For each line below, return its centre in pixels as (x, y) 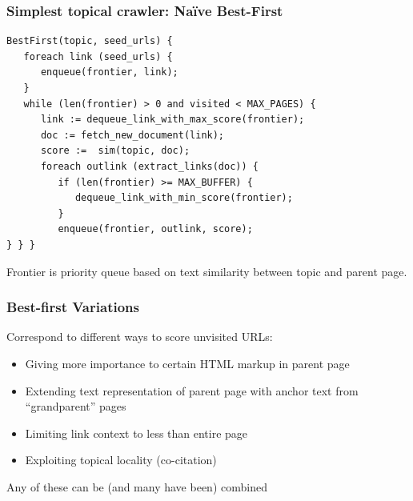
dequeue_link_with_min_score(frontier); (184, 198)
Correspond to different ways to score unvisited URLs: (140, 337)
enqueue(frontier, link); (109, 72)
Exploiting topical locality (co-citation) (121, 460)
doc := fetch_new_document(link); (132, 135)
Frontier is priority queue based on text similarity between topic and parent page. (207, 271)
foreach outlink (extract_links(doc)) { (149, 166)
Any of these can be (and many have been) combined (137, 486)
